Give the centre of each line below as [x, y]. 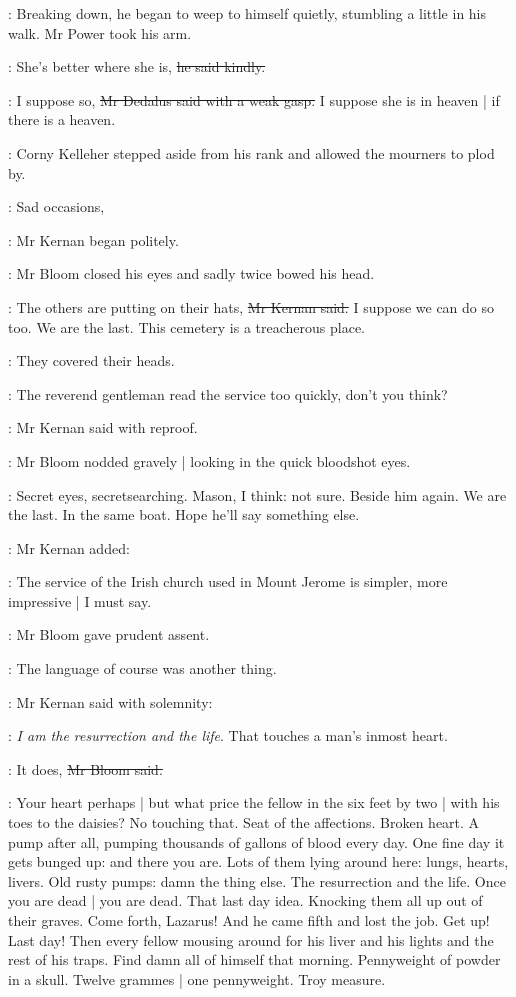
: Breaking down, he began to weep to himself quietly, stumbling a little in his [247, 13]
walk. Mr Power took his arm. [100, 32]
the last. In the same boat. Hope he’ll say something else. [184, 514]
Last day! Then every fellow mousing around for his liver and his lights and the [251, 939]
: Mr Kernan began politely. [93, 239]
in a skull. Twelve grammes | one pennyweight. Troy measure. [197, 978]
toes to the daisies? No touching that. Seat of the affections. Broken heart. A [244, 822]
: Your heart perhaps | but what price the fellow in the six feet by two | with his [254, 802]
